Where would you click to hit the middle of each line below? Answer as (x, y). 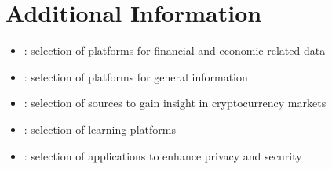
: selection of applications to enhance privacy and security (163, 155)
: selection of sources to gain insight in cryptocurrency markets (175, 103)
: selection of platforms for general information (136, 76)
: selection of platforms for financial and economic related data (175, 50)
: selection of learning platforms (100, 129)
